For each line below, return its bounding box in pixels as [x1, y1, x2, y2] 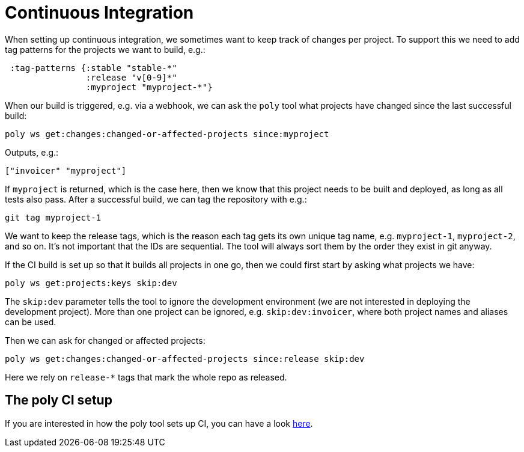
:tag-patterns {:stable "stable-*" [10, 63, 177, 73]
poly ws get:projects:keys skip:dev [5, 278, 177, 288]
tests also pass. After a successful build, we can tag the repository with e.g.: [5, 194, 307, 204]
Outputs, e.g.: [5, 147, 59, 157]
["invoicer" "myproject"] [5, 165, 127, 176]
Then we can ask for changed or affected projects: [5, 335, 206, 346]
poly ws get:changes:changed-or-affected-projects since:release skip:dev [5, 353, 365, 364]
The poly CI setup [5, 392, 112, 408]
